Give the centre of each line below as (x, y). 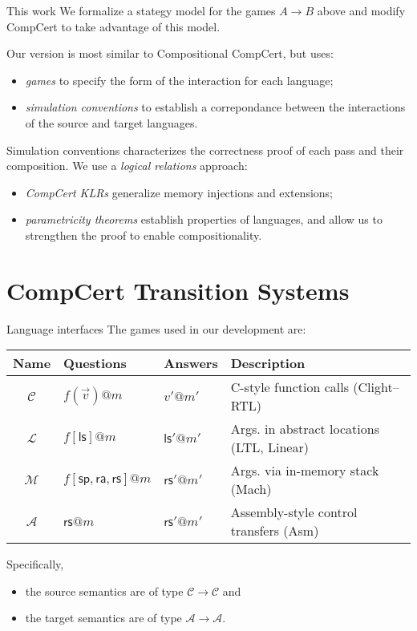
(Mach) (251, 489)
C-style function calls (290, 387)
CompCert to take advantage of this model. (113, 26)
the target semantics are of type (103, 618)
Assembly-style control (294, 512)
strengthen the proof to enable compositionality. (144, 235)
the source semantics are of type (104, 591)
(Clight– (376, 387)
